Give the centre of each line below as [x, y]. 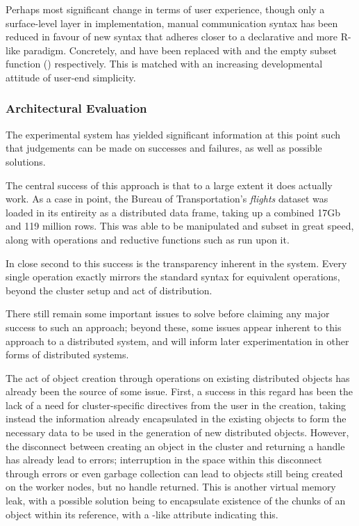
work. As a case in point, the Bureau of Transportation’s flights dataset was [167, 199]
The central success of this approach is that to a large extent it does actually [169, 185]
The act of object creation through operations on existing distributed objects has [178, 377]
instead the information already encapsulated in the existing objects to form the [176, 419]
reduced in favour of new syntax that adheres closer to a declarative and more [172, 37]
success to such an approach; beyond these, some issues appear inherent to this [174, 327]
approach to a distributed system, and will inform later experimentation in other [177, 341]
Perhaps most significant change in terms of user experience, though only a [165, 9]
